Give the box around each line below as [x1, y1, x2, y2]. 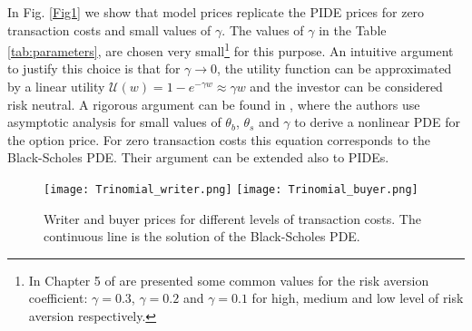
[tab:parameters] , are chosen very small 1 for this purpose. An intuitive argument [7, 39, 454, 60]
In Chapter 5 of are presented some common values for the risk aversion [28, 270, 429, 289]
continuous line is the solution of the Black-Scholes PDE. [44, 227, 360, 246]
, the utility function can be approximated [217, 59, 452, 78]
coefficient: [28, 288, 88, 307]
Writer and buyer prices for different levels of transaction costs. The [44, 209, 421, 228]
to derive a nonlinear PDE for [294, 112, 461, 131]
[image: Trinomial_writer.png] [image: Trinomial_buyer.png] [44, 183, 418, 196]
